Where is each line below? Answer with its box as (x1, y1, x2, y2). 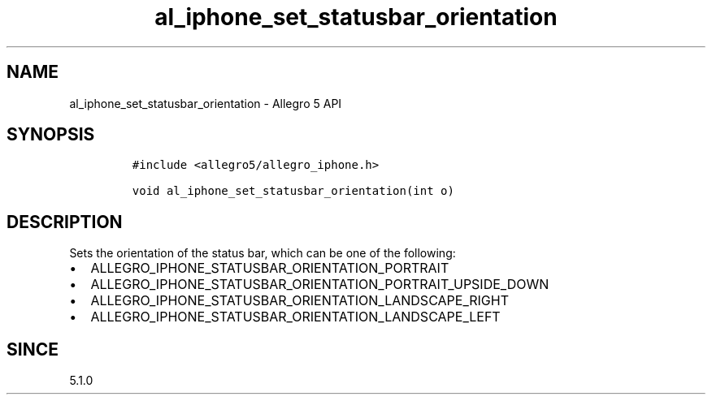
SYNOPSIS (7, 124, 95, 145)
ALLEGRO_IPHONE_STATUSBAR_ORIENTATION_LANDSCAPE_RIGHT (90, 292, 509, 309)
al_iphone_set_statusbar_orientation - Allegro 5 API (69, 96, 342, 110)
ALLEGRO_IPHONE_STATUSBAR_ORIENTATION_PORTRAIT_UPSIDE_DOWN (90, 276, 549, 293)
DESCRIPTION (7, 211, 123, 232)
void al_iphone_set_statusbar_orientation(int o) (132, 184, 454, 198)
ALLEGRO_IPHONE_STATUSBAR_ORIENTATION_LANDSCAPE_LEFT (90, 308, 501, 326)
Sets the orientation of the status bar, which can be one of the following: (69, 246, 456, 261)
